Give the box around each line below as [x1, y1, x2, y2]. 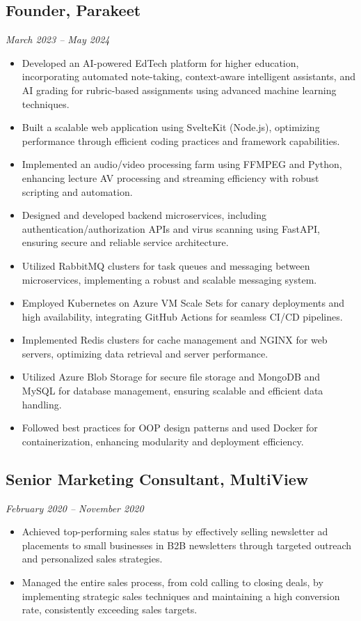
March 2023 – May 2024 [6, 32, 110, 47]
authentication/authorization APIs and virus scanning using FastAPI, [22, 221, 320, 236]
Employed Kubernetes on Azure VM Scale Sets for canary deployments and [22, 296, 345, 310]
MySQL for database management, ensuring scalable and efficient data [22, 383, 323, 398]
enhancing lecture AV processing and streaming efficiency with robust [22, 170, 319, 185]
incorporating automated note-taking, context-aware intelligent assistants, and [22, 69, 355, 84]
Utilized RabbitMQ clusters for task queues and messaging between [22, 258, 310, 273]
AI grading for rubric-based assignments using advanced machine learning [22, 82, 337, 97]
